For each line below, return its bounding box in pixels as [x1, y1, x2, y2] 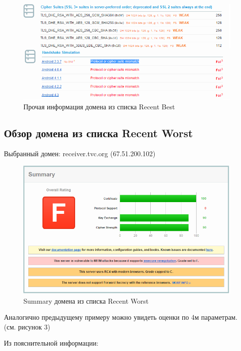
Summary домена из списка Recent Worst [23, 295, 149, 306]
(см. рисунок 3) [4, 321, 50, 331]
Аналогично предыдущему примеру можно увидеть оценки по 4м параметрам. [4, 312, 238, 322]
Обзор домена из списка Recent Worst [4, 125, 193, 141]
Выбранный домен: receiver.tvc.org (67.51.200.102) [4, 148, 156, 159]
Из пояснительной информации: [4, 338, 99, 348]
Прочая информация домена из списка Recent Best [23, 102, 175, 112]
